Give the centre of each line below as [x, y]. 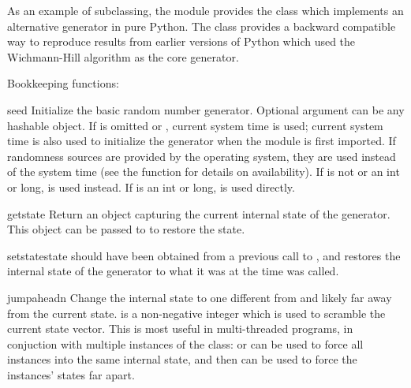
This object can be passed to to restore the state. [126, 229]
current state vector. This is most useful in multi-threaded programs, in [180, 328]
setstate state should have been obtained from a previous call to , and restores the [204, 255]
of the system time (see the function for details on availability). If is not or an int [204, 172]
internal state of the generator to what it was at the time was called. [173, 271]
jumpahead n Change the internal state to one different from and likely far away [200, 297]
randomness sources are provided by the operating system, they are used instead [202, 156]
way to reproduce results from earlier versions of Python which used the [181, 41]
